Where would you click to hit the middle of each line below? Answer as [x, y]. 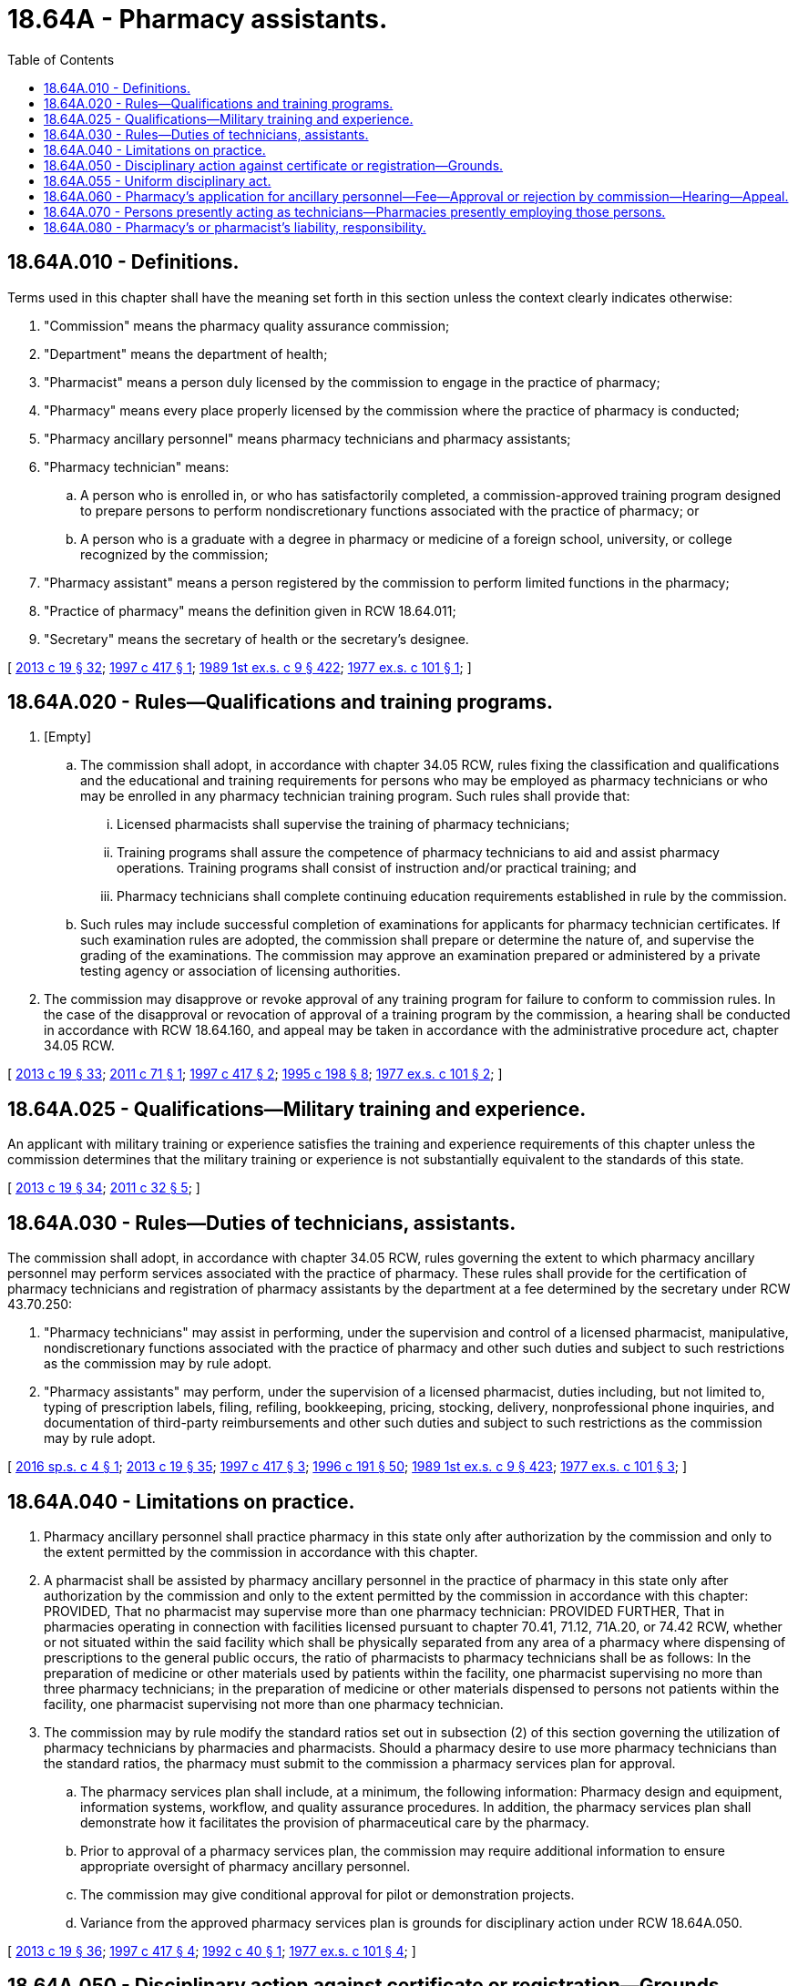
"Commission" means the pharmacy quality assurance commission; [247, 325]
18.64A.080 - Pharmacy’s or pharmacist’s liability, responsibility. [235, 227]
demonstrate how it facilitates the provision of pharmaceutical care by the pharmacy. [335, 1822]
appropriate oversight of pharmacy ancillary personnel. [246, 1866]
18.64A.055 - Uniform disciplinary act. [158, 180]
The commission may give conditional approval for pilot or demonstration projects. [327, 1894]
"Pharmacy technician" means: [137, 466]
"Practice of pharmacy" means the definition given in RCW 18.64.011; [250, 610]
